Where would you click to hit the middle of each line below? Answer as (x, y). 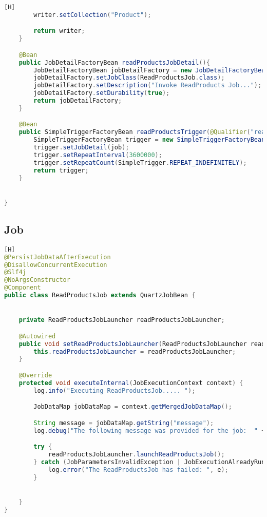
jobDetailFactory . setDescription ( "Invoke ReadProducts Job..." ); (148, 85)
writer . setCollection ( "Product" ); (92, 15)
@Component (23, 288)
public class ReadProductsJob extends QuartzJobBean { (100, 295)
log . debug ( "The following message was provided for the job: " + (149, 430)
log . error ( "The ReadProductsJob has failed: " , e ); (138, 470)
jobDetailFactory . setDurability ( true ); (102, 93)
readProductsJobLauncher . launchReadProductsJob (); (136, 455)
